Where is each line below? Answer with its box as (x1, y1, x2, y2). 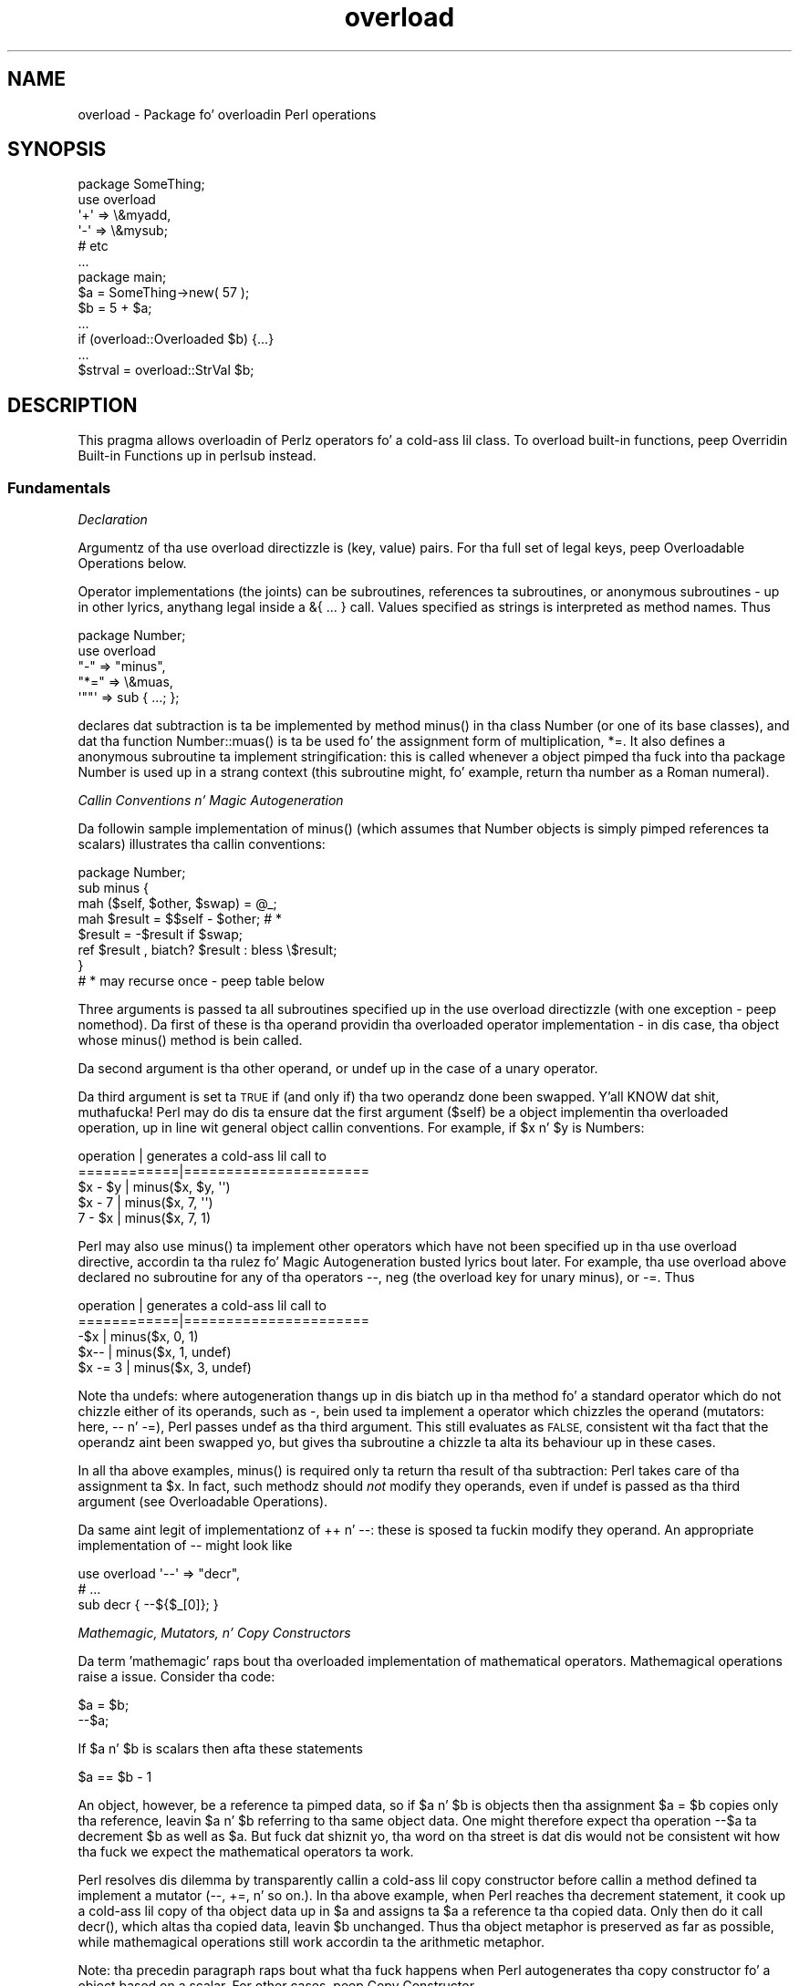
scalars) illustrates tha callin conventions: (78, 836, 326, 853)
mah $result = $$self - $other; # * (78, 911, 282, 927)
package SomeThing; (78, 176, 205, 192)
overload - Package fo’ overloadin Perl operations (78, 106, 377, 122)
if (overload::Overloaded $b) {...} (78, 331, 275, 347)
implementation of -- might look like (78, 1537, 293, 1554)
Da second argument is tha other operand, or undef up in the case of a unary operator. (78, 1060, 598, 1077)
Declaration (78, 512, 148, 528)
